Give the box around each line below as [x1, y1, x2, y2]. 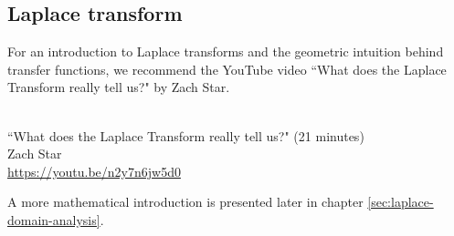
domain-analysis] [7, 210, 100, 229]
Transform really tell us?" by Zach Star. [7, 77, 230, 97]
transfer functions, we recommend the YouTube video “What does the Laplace [7, 59, 447, 78]
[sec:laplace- [367, 192, 434, 211]
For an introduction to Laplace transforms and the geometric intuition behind [7, 42, 444, 61]
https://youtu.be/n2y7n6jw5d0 [7, 161, 181, 180]
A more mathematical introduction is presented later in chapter [7, 192, 364, 211]
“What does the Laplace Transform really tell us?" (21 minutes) [7, 126, 364, 145]
